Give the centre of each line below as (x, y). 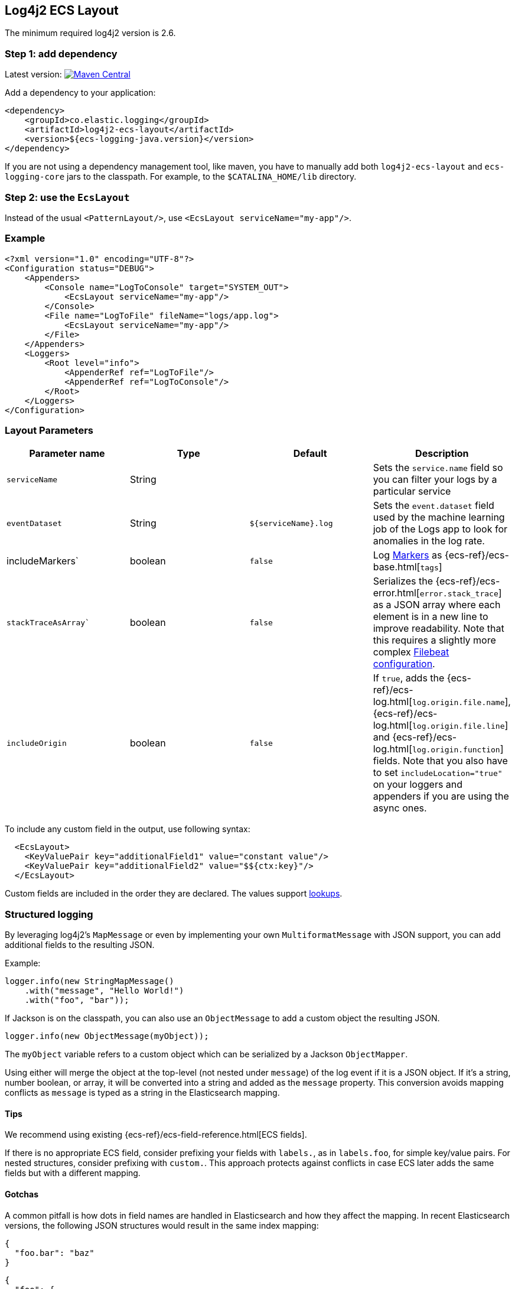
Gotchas (22, 1194)
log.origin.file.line (458, 726)
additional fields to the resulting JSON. (80, 945)
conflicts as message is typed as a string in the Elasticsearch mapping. (142, 1093)
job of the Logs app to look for (440, 529)
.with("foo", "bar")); (77, 1000)
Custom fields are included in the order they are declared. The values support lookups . (174, 894)
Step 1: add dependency (61, 53)
